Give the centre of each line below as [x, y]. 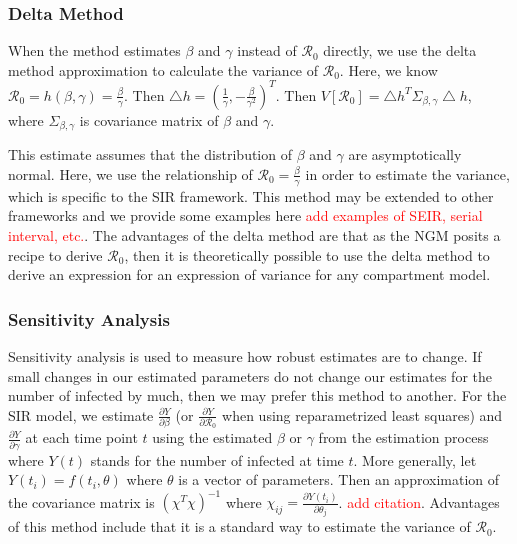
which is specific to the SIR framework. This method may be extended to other [251, 195]
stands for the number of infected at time [217, 459]
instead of [267, 50]
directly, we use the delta [400, 50]
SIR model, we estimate [81, 414]
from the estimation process [403, 437]
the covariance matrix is [81, 501]
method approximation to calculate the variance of [163, 69]
